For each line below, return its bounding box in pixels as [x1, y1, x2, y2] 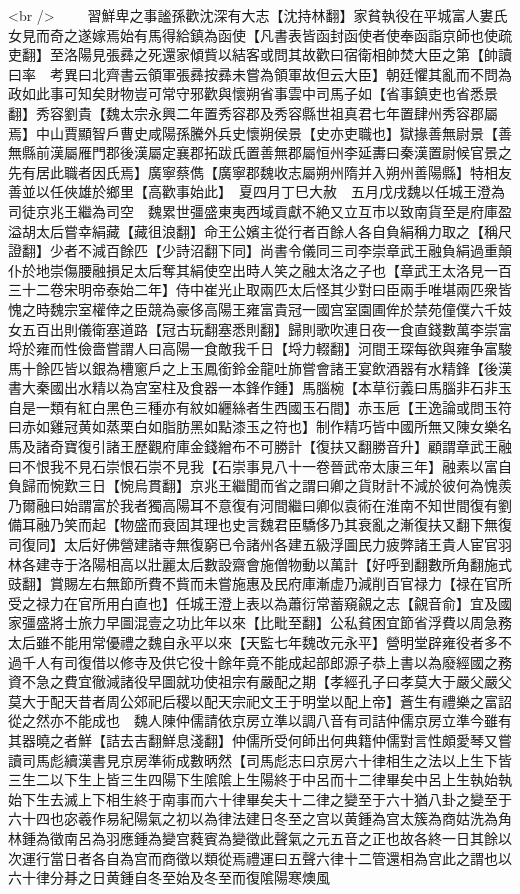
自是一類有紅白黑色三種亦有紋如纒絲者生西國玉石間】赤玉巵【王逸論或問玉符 [8, 396, 512, 417]
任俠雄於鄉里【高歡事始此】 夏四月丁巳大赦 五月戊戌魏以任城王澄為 [49, 181, 505, 202]
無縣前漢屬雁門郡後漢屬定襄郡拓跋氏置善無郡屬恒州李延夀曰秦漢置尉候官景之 [8, 142, 512, 163]
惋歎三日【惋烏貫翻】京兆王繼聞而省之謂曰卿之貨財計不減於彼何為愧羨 [49, 475, 512, 496]
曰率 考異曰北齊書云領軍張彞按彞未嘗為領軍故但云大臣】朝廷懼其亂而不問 [8, 63, 498, 84]
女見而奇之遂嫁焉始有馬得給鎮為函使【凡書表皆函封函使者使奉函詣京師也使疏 [8, 24, 512, 45]
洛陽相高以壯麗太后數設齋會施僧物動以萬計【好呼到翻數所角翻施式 [77, 553, 512, 574]
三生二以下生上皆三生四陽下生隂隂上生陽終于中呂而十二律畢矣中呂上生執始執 [8, 769, 512, 790]
